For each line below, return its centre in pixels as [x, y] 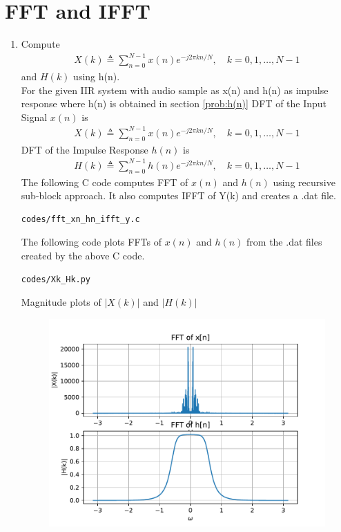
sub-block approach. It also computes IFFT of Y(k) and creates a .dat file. [178, 195]
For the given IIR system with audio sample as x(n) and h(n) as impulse [175, 90]
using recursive [304, 182]
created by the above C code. [83, 256]
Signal [34, 117]
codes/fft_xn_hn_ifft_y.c [80, 219]
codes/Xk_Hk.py [56, 279]
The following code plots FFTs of [91, 242]
